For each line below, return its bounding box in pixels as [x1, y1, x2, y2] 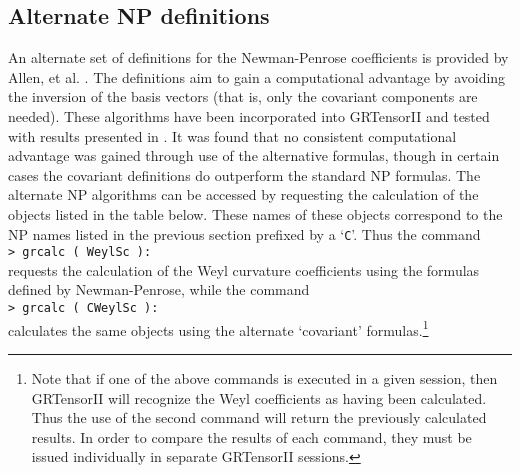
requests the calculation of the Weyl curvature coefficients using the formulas [8, 259, 480, 280]
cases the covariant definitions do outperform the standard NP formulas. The [8, 164, 481, 185]
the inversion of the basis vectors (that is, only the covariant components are [8, 86, 478, 107]
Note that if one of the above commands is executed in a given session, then [31, 367, 498, 388]
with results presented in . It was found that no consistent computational [8, 125, 457, 146]
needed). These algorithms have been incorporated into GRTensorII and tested [8, 105, 490, 126]
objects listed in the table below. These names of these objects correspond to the [8, 203, 503, 224]
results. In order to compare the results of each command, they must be [31, 426, 472, 447]
